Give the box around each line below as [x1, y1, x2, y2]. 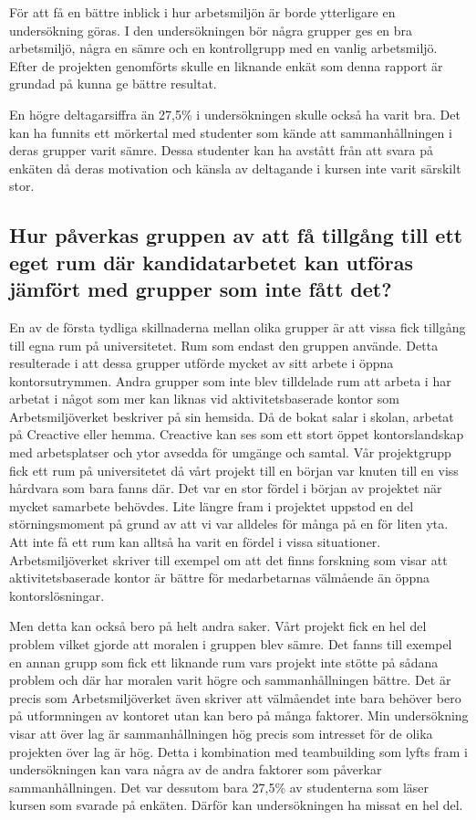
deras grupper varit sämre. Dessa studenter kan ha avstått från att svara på [9, 141, 433, 160]
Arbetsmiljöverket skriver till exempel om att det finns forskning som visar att [9, 550, 448, 569]
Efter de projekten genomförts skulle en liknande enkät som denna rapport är [9, 56, 443, 75]
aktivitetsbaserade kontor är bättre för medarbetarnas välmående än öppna [9, 568, 429, 587]
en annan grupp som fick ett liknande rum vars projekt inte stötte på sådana [9, 652, 439, 671]
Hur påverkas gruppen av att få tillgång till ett [9, 221, 463, 249]
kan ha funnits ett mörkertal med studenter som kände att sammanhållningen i [9, 122, 452, 142]
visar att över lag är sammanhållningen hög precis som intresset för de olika [9, 723, 433, 742]
